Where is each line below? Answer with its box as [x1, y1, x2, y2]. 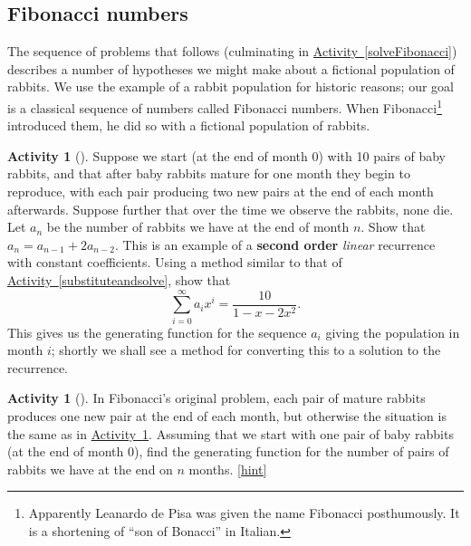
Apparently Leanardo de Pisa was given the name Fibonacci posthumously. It [28, 503, 460, 522]
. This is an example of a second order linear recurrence [114, 235, 436, 254]
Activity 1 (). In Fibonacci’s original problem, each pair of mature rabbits [7, 388, 426, 407]
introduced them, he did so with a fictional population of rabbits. [7, 116, 370, 135]
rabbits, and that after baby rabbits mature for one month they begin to [7, 164, 410, 183]
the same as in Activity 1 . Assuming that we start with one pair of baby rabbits [7, 424, 454, 443]
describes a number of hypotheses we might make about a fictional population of [7, 59, 455, 78]
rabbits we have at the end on [7, 459, 173, 478]
